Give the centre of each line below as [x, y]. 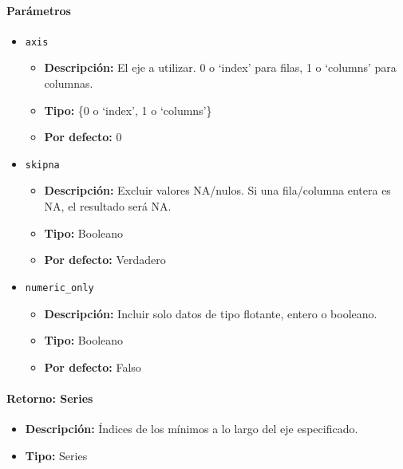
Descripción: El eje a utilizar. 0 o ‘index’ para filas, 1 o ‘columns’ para [220, 67]
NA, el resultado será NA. [108, 206]
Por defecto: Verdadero [105, 260]
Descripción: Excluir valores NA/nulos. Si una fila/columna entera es [217, 190]
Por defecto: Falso [93, 367]
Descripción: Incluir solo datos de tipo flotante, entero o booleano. [211, 313]
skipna [42, 165]
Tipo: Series [56, 455]
